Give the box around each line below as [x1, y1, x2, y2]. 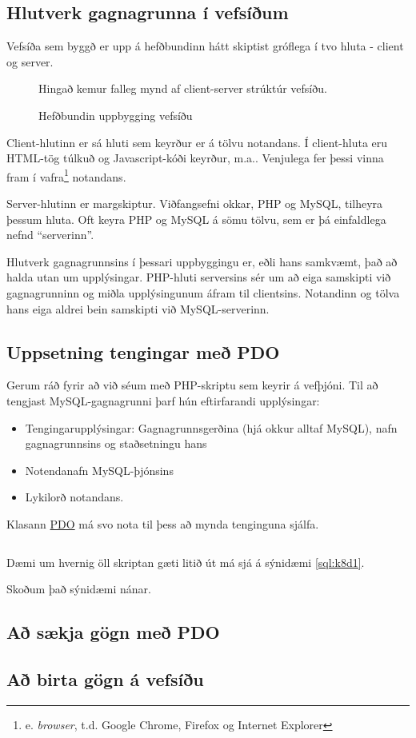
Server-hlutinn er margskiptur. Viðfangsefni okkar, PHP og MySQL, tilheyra [6, 195, 383, 212]
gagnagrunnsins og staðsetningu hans [25, 435, 207, 452]
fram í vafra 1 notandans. [6, 166, 126, 185]
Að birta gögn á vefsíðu [6, 666, 204, 691]
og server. [6, 53, 54, 70]
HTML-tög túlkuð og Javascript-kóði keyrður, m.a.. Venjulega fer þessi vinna [6, 150, 384, 166]
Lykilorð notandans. [25, 489, 124, 505]
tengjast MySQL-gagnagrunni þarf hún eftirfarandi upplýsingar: [6, 392, 320, 409]
